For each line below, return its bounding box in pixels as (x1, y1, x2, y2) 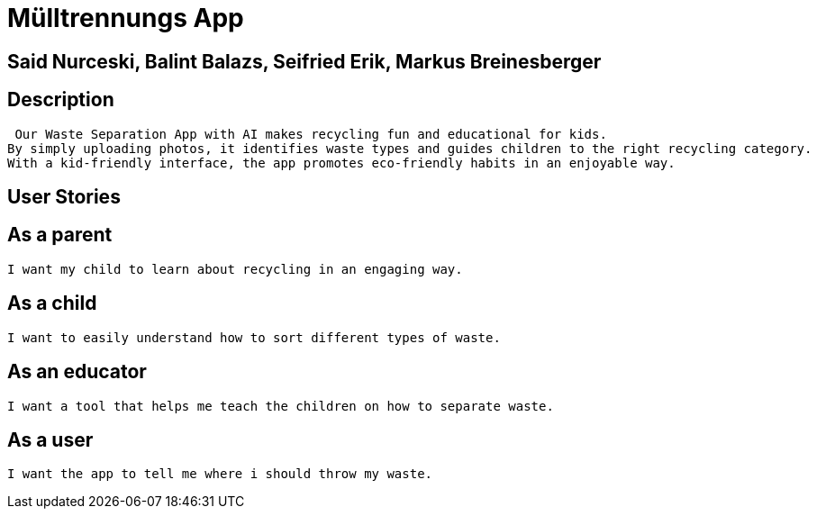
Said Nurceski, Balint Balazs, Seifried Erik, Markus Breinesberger (7, 50, 602, 73)
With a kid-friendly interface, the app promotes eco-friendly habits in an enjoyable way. (7, 155, 676, 170)
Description (7, 88, 114, 112)
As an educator (7, 360, 147, 384)
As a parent (7, 223, 113, 247)
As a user (7, 428, 94, 451)
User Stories (7, 186, 121, 209)
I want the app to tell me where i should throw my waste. (7, 466, 433, 482)
